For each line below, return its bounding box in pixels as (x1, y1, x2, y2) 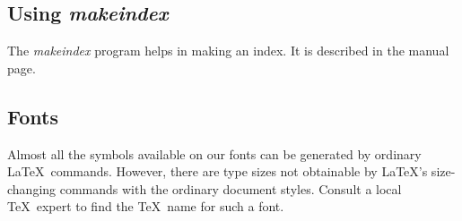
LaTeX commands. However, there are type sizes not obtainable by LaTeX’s (7, 162, 428, 181)
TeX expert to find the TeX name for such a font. (7, 197, 284, 216)
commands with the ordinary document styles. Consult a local (59, 179, 402, 198)
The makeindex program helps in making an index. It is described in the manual (7, 41, 449, 60)
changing (7, 179, 57, 198)
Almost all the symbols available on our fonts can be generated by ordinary (7, 144, 422, 163)
